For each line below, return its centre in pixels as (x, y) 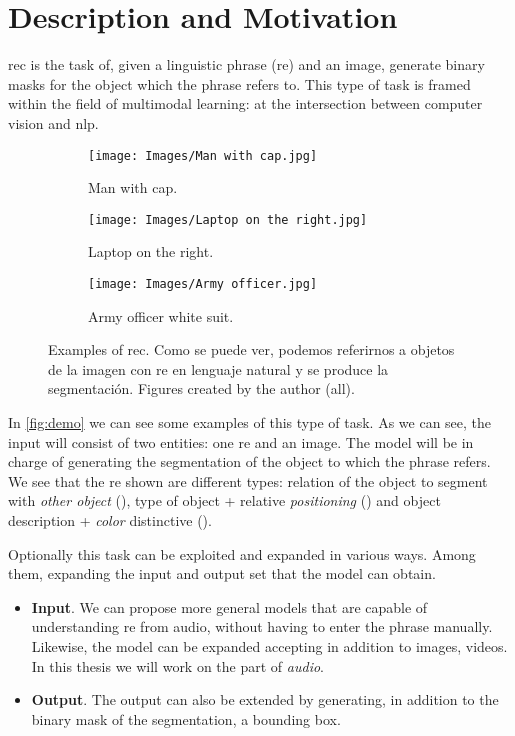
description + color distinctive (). (110, 520)
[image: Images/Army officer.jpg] (203, 284)
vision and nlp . (53, 122)
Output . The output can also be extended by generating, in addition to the (265, 699)
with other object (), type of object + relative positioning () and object (224, 500)
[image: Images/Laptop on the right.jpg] (228, 219)
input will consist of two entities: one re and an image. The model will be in (241, 441)
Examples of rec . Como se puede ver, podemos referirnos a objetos (251, 349)
